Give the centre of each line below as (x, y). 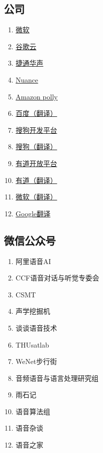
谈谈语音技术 (36, 327)
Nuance (27, 79)
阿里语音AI (33, 261)
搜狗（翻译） (36, 146)
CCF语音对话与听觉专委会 (57, 278)
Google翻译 (33, 213)
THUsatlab (32, 344)
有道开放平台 (36, 163)
